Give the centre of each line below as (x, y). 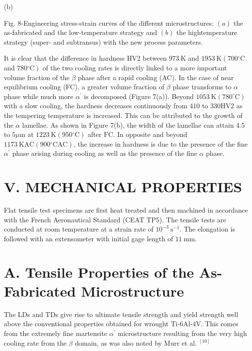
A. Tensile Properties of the (99, 272)
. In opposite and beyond (150, 134)
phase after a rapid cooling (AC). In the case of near (156, 77)
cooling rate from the (35, 343)
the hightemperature (207, 32)
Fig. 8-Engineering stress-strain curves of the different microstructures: (109, 23)
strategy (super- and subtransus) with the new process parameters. (103, 42)
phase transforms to (202, 87)
